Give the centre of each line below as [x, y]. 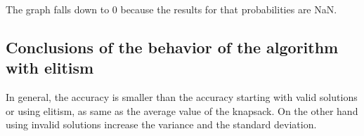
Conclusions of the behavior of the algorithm [172, 47]
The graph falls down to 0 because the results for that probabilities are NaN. [171, 9]
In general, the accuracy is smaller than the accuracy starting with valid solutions [182, 97]
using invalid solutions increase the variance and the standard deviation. [161, 124]
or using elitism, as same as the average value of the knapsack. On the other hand [182, 110]
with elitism [50, 68]
